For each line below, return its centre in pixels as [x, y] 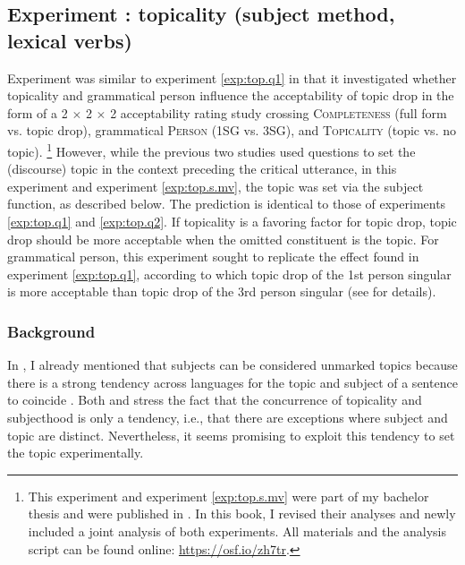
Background [51, 331]
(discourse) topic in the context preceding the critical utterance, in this [202, 169]
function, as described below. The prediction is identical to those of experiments [227, 204]
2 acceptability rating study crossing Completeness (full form [279, 112]
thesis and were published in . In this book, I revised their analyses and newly [242, 514]
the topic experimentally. [76, 453]
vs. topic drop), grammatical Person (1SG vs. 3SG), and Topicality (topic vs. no [232, 130]
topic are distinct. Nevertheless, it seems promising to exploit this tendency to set [231, 435]
